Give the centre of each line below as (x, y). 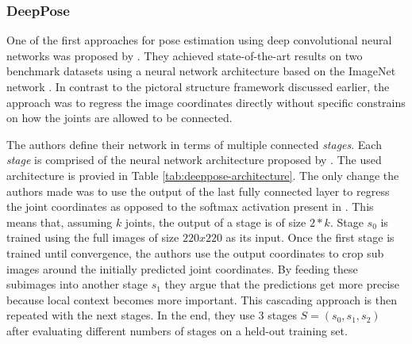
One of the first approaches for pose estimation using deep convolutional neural (199, 40)
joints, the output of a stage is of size (216, 222)
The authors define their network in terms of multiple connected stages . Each (194, 144)
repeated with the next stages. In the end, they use (131, 315)
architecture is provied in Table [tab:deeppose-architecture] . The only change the (203, 175)
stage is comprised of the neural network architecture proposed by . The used (194, 160)
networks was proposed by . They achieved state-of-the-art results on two (185, 55)
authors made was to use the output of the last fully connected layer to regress (198, 191)
